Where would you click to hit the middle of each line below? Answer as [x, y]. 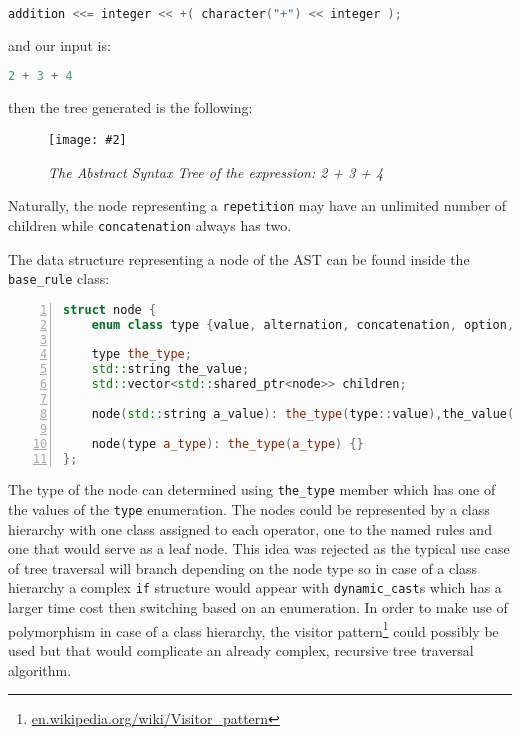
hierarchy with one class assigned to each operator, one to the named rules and [250, 528]
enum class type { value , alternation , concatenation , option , [303, 324]
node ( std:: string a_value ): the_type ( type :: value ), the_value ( [303, 413]
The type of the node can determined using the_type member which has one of [252, 489]
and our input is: [59, 44]
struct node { [110, 309]
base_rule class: [59, 278]
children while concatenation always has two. [150, 224]
